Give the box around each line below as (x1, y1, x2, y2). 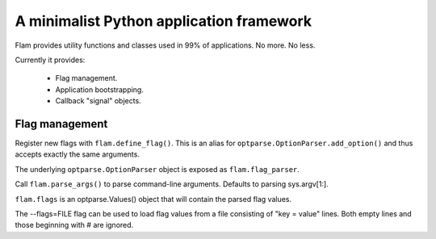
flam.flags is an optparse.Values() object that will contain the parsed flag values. (15, 194, 292, 203)
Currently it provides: (15, 55, 86, 65)
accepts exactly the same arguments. (15, 149, 140, 159)
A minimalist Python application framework (15, 12, 312, 30)
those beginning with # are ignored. (15, 220, 134, 230)
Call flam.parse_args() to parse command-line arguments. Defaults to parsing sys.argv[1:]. (15, 179, 329, 189)
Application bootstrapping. (55, 85, 145, 94)
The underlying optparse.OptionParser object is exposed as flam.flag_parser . (15, 164, 300, 174)
